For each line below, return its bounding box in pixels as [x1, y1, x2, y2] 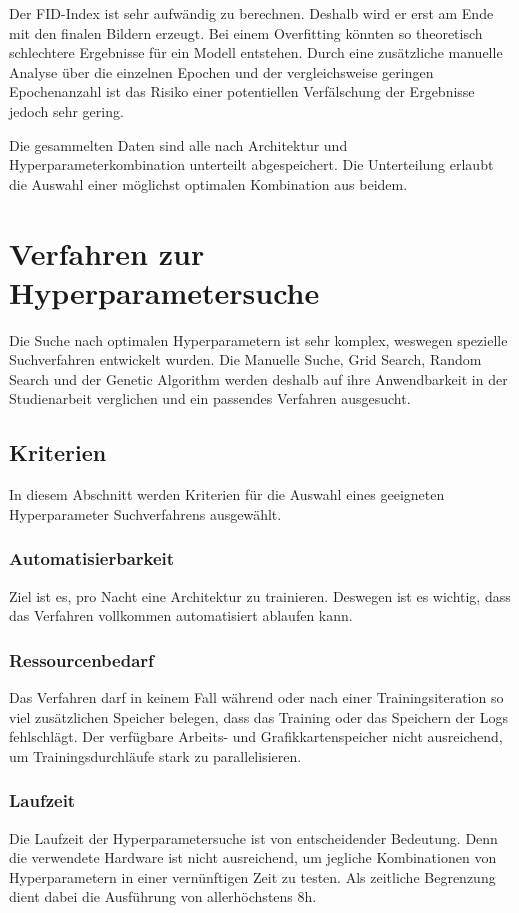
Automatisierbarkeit [9, 546, 175, 571]
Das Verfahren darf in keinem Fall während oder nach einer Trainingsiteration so [9, 687, 504, 708]
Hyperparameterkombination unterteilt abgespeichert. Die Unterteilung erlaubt [9, 154, 494, 175]
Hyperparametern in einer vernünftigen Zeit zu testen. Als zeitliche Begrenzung [9, 866, 496, 887]
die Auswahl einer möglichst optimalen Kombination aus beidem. [9, 173, 408, 194]
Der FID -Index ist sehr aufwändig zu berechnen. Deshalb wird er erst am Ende [9, 3, 494, 23]
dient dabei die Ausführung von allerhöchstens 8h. [9, 886, 317, 907]
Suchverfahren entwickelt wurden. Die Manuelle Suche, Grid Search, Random [9, 349, 482, 370]
